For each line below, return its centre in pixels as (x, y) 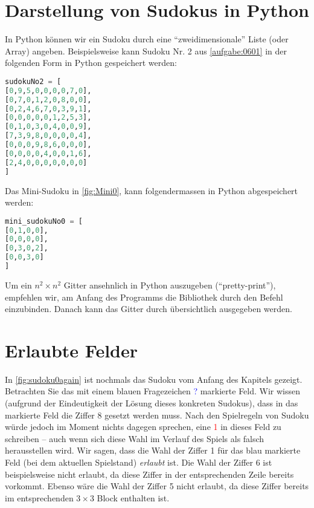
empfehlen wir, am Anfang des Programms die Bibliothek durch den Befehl (144, 297)
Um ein (18, 285)
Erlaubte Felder (71, 350)
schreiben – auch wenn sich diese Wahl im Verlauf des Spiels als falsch (135, 438)
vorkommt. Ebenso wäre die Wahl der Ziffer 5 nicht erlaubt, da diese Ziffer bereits (157, 486)
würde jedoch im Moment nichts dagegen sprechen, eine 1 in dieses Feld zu (143, 427)
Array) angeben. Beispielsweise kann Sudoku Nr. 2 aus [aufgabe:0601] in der (146, 50)
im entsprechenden (39, 497)
